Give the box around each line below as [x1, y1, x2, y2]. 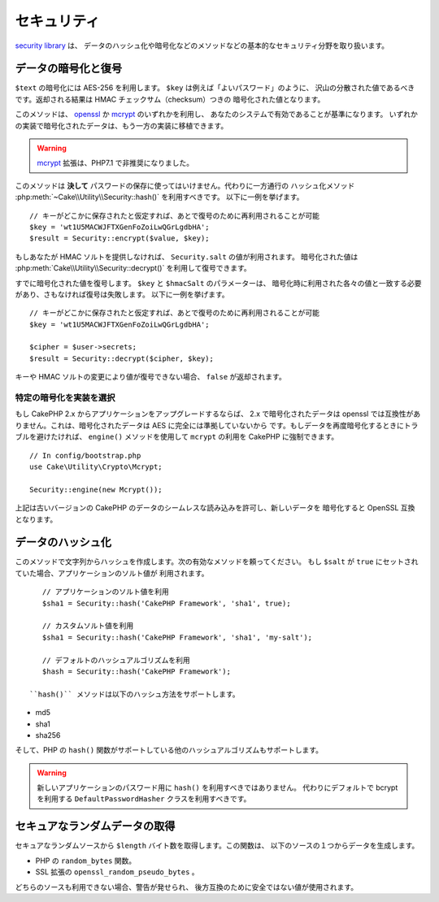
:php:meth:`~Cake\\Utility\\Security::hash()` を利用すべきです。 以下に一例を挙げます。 [15, 192, 304, 202]
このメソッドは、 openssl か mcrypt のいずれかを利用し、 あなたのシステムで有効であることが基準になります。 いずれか [15, 110, 419, 119]
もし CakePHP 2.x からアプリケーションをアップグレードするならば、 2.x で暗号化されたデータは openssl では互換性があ [15, 409, 421, 418]
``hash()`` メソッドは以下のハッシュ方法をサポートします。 [29, 689, 240, 699]
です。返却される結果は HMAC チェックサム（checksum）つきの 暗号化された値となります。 [15, 94, 325, 104]
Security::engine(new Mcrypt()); [29, 484, 163, 494]
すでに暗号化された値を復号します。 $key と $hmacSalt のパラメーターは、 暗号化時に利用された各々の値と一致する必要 [15, 278, 422, 288]
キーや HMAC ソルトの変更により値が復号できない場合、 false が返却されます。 [15, 372, 286, 382]
